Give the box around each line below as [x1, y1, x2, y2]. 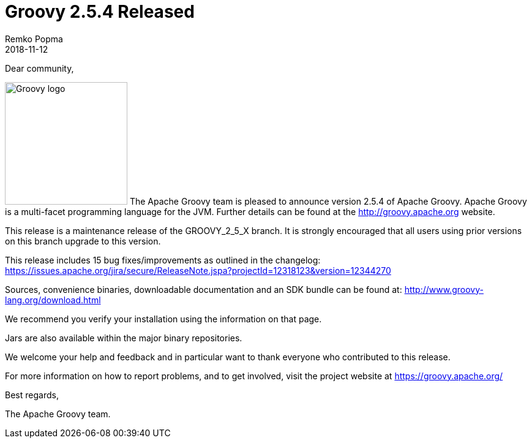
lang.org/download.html [5, 294, 101, 305]
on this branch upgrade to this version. [5, 235, 161, 246]
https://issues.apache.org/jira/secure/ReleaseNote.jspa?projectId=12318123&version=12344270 [5, 265, 391, 276]
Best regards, [5, 389, 59, 400]
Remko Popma [5, 33, 63, 44]
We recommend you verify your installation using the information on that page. [5, 313, 322, 324]
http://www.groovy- [404, 284, 484, 295]
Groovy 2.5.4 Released [5, 1, 195, 22]
